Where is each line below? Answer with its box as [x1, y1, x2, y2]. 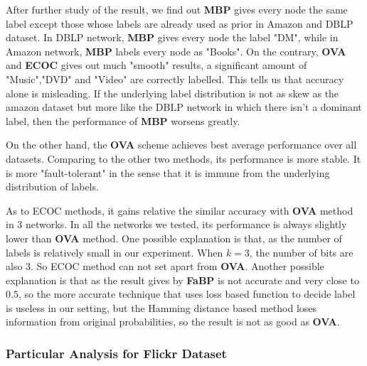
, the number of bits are [249, 244, 353, 259]
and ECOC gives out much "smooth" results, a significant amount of [6, 58, 307, 72]
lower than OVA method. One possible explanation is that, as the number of [6, 230, 342, 245]
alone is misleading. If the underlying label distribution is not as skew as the [6, 85, 339, 100]
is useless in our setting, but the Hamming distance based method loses [6, 300, 317, 315]
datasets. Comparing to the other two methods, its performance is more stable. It [6, 151, 361, 166]
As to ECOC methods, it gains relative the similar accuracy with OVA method [6, 203, 353, 217]
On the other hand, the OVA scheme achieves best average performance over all [6, 137, 357, 152]
